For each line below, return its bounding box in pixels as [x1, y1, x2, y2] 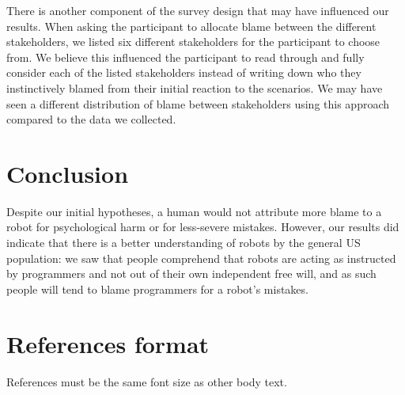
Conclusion [6, 157, 129, 189]
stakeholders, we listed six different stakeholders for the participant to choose [6, 33, 380, 50]
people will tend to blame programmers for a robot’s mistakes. [6, 280, 308, 297]
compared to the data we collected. [6, 111, 176, 127]
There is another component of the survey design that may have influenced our [6, 2, 389, 18]
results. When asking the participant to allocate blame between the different [6, 17, 377, 34]
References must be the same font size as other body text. [6, 373, 287, 389]
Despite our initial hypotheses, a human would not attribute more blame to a [6, 203, 382, 219]
